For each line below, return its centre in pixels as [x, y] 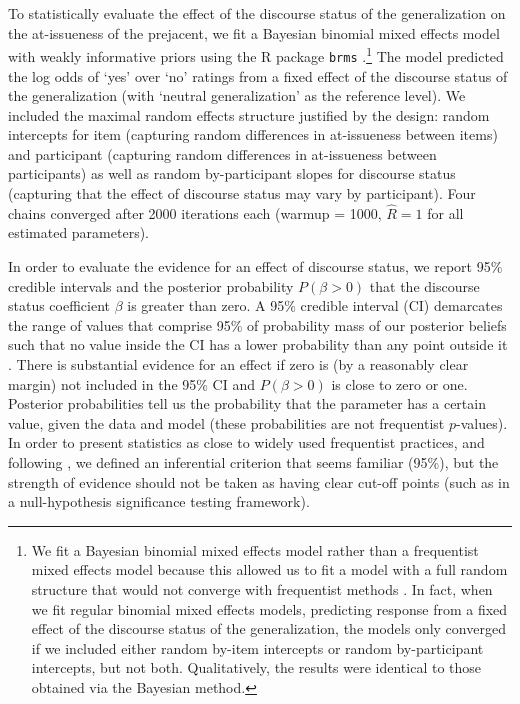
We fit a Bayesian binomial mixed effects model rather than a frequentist [255, 549]
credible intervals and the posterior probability [151, 285]
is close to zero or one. [399, 383]
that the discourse [424, 285]
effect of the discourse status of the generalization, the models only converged [268, 628]
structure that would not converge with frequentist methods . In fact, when [262, 588]
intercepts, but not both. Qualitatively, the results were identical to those [256, 667]
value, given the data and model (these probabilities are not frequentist [226, 422]
